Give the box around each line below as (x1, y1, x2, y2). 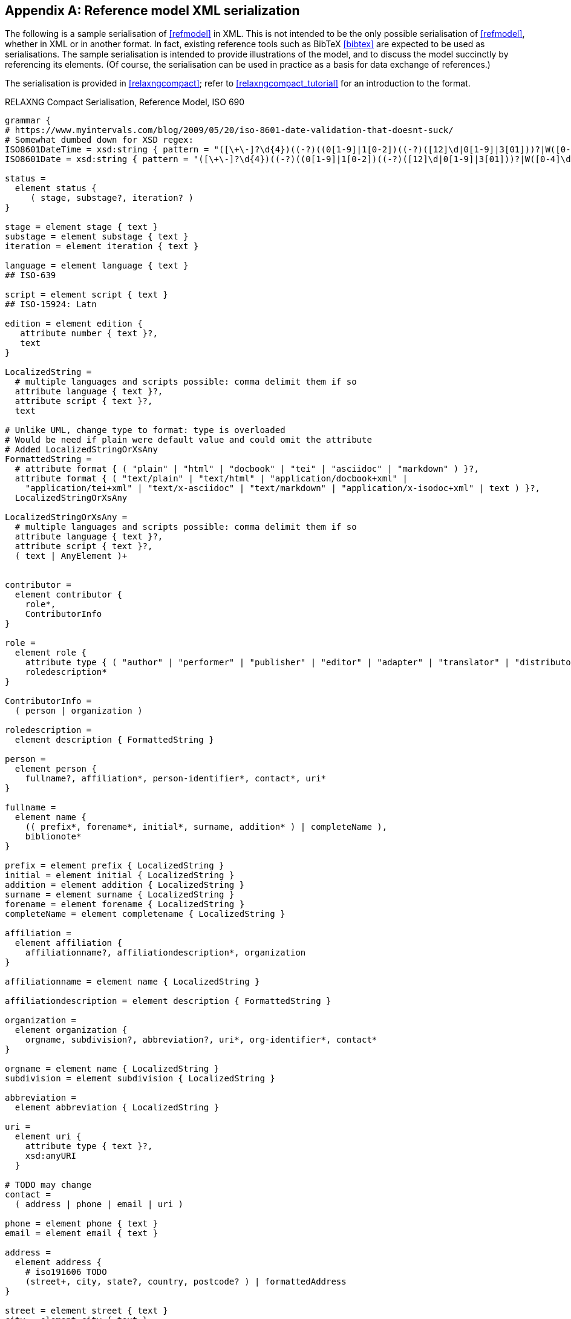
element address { (15, 1257, 102, 1268)
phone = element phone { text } (5, 1219, 158, 1229)
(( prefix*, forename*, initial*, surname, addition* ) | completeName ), (25, 822, 388, 832)
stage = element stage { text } (5, 222, 158, 232)
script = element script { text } (5, 290, 168, 300)
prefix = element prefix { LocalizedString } (5, 861, 224, 871)
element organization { (15, 1025, 128, 1035)
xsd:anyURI (25, 1151, 77, 1161)
